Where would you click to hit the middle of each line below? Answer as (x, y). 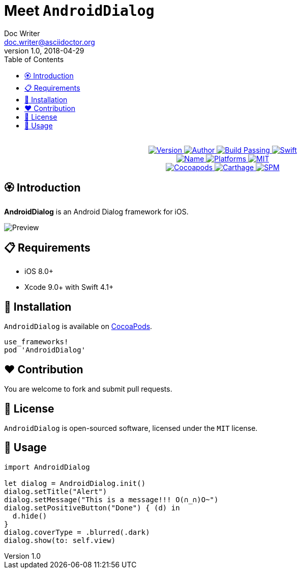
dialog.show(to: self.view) (60, 540)
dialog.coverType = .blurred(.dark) (77, 532)
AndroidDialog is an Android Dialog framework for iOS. (96, 211)
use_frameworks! (36, 342)
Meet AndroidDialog (79, 11)
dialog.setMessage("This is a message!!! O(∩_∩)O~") (111, 499)
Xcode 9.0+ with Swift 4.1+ (69, 287)
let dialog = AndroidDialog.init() (75, 483)
